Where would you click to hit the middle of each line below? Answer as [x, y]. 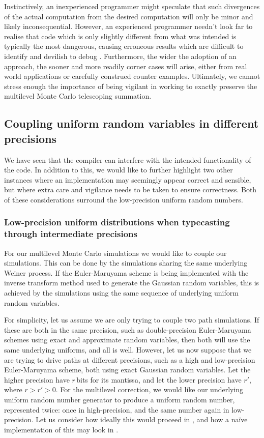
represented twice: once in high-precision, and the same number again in [117, 409]
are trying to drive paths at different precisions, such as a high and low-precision [130, 359]
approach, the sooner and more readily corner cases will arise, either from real [126, 66]
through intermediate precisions [71, 234]
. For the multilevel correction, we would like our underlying [150, 389]
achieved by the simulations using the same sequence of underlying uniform [121, 293]
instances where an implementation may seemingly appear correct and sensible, [128, 179]
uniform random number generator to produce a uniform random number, [120, 399]
